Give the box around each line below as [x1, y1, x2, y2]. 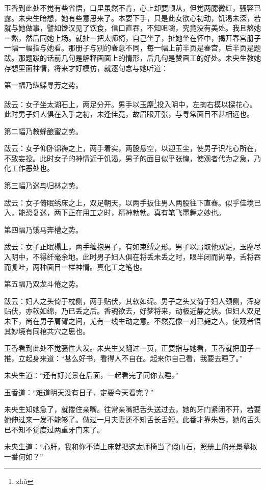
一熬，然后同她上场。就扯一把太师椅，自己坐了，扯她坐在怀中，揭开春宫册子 [4, 32, 261, 43]
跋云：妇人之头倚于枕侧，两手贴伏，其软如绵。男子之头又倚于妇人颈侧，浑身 [4, 295, 261, 306]
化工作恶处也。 [4, 163, 54, 173]
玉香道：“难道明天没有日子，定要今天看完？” [4, 387, 154, 397]
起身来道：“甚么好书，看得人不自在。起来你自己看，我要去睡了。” [25, 352, 243, 363]
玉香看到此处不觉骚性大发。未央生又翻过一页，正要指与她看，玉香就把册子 [4, 343, 254, 353]
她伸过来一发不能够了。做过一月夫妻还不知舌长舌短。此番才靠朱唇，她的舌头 [4, 414, 261, 425]
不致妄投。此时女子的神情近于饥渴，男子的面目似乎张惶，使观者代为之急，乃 [4, 152, 261, 163]
